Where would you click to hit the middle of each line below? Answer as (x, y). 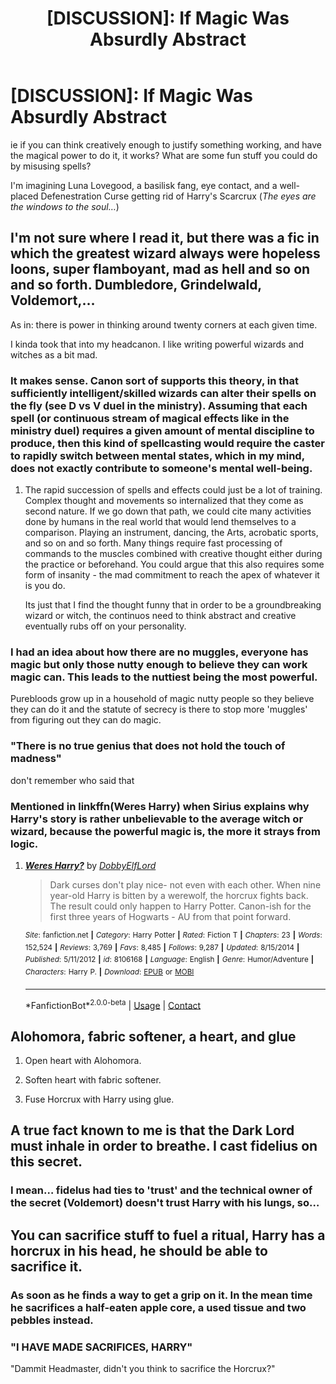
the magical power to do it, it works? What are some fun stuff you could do (164, 155)
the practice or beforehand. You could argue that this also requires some (174, 564)
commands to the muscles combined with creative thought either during (173, 554)
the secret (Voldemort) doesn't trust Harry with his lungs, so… (165, 1203)
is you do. (45, 586)
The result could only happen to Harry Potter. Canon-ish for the (180, 906)
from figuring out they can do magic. (86, 720)
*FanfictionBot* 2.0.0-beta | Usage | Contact (113, 1004)
